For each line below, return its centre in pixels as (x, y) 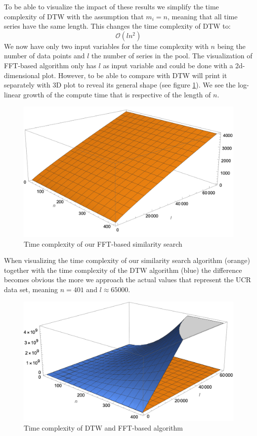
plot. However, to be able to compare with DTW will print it (135, 75)
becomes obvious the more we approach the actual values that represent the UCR (128, 280)
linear (13, 94)
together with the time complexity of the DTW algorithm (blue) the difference (123, 270)
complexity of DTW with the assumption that (74, 16)
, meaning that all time (202, 16)
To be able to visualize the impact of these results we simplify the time (111, 6)
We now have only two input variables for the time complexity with (106, 46)
